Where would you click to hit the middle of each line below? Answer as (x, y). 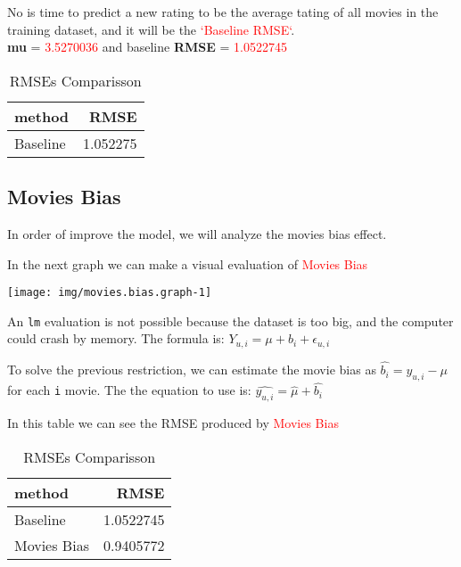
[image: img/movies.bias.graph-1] (110, 293)
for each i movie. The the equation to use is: (129, 390)
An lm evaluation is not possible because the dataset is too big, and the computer (230, 320)
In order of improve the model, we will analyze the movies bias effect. (197, 233)
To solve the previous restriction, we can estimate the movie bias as (192, 370)
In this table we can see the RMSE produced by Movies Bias (173, 422)
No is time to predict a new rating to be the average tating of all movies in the (223, 12)
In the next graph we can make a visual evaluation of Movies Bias (188, 263)
